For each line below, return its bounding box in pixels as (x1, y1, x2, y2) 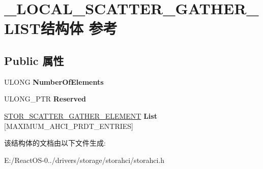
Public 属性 (4, 52, 64, 68)
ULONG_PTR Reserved (4, 93, 86, 104)
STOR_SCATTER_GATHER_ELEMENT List (4, 110, 157, 121)
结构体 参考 (40, 18, 118, 39)
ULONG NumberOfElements (4, 76, 104, 87)
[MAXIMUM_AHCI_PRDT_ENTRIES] (4, 120, 133, 131)
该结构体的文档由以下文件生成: (4, 138, 106, 148)
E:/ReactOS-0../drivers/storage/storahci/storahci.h (4, 154, 165, 165)
